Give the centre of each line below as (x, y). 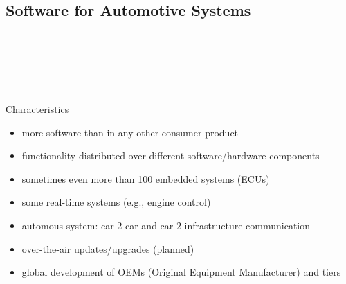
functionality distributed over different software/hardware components (171, 156)
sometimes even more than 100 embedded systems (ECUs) (146, 178)
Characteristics (37, 108)
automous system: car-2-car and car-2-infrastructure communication (166, 225)
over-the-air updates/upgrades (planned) (108, 248)
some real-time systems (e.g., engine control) (116, 202)
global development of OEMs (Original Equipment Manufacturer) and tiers (181, 272)
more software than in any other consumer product (130, 132)
